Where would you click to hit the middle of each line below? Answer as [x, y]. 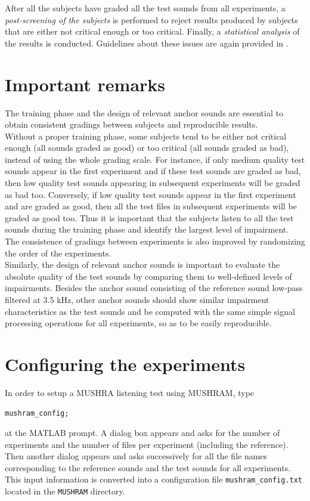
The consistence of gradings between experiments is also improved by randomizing [155, 241]
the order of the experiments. [58, 253]
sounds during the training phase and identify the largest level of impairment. [147, 229]
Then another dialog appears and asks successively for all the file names [136, 456]
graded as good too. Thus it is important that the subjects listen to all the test [149, 217]
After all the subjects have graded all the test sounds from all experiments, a [145, 8]
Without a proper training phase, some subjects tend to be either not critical [146, 136]
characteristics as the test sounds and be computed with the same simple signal [150, 311]
